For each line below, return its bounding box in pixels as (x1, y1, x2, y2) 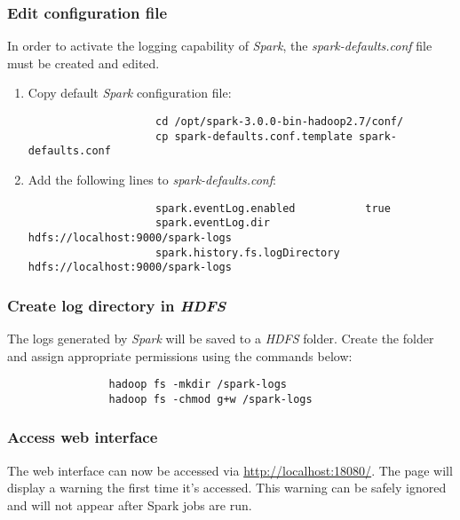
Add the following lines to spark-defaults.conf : (28, 169, 276, 188)
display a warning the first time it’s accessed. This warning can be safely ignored (7, 478, 447, 497)
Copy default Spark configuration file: (28, 83, 232, 102)
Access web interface (7, 426, 158, 448)
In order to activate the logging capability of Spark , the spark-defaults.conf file (7, 36, 432, 55)
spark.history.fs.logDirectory (155, 246, 340, 259)
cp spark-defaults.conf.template (155, 130, 353, 143)
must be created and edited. (7, 53, 160, 72)
